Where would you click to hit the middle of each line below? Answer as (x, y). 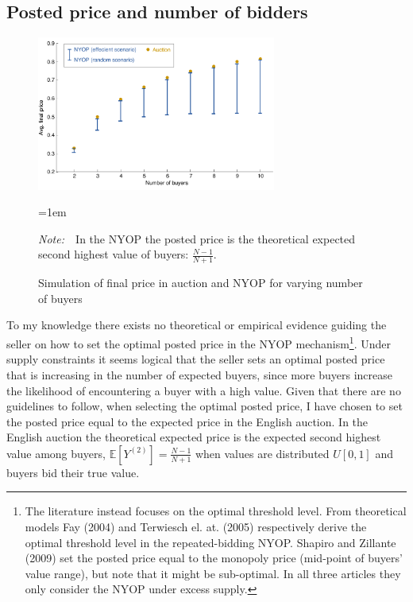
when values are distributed (262, 453)
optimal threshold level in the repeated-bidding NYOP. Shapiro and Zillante (210, 542)
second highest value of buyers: (114, 254)
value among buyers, (56, 453)
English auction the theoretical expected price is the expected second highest (194, 437)
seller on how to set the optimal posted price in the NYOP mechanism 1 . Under (199, 342)
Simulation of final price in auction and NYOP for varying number (201, 283)
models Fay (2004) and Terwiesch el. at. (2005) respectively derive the (196, 527)
